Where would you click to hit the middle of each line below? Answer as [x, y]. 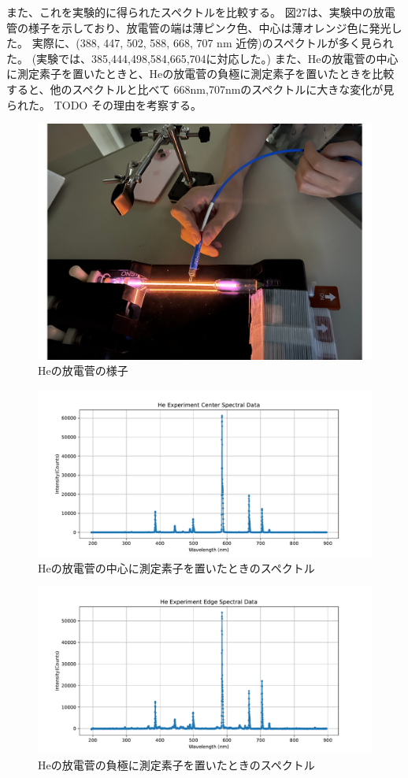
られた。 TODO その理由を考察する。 [104, 104]
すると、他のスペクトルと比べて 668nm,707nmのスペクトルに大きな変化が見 [200, 89]
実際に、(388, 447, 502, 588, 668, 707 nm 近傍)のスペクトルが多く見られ [213, 43]
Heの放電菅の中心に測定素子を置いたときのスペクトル [176, 567]
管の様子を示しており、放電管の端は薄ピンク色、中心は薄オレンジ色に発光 [199, 27]
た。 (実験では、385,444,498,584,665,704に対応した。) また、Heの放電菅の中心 [202, 58]
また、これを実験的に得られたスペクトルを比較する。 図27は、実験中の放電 [201, 12]
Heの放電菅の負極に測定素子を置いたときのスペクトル [176, 764]
